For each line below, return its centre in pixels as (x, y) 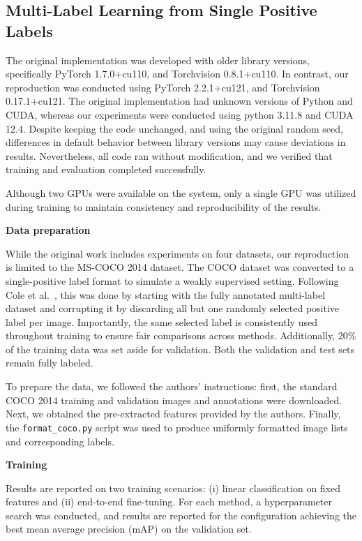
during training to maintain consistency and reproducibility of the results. (164, 206)
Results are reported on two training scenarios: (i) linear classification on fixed (173, 488)
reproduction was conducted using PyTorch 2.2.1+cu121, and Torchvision (163, 87)
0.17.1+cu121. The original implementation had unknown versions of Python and (179, 101)
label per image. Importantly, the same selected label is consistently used (161, 321)
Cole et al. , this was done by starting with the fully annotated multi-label (166, 294)
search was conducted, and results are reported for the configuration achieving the (181, 515)
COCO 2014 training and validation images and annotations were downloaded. (174, 400)
